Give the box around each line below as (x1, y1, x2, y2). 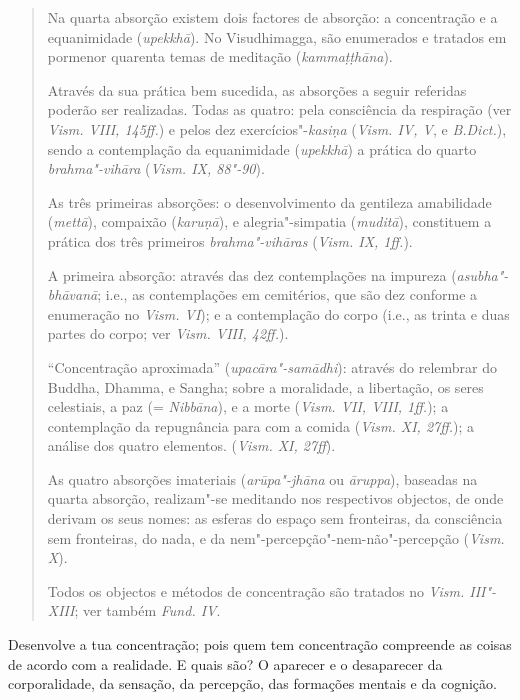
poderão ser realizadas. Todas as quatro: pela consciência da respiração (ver (47, 99, 512, 120)
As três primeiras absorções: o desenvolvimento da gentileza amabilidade (47, 191, 492, 212)
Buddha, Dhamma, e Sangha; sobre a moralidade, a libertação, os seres (47, 376, 484, 397)
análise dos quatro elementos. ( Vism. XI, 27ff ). (47, 435, 336, 456)
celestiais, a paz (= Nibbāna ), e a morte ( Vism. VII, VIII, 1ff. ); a (47, 396, 449, 417)
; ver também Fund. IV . (74, 600, 221, 621)
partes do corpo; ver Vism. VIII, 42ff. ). (47, 323, 289, 344)
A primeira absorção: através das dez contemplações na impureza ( (47, 264, 457, 285)
